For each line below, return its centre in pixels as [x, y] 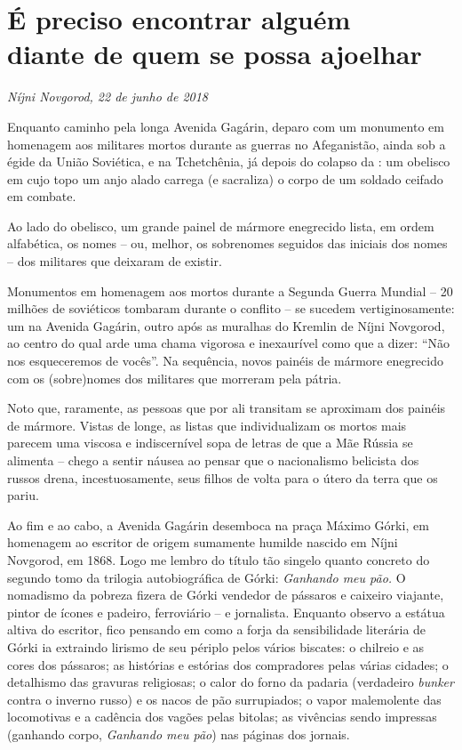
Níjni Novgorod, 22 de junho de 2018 [108, 97]
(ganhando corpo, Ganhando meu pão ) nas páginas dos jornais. [179, 734]
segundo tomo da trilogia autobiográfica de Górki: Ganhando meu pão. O [207, 577]
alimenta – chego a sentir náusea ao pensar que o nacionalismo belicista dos [213, 460]
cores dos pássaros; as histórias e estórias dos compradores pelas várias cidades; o [228, 664]
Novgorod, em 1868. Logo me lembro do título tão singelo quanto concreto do [219, 559]
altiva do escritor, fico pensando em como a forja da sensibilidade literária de [217, 629]
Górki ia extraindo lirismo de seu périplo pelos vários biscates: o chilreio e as [216, 646]
